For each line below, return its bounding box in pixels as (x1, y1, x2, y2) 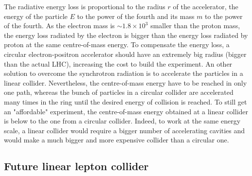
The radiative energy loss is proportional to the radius (4, 1, 165, 11)
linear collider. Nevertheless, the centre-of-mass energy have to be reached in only (4, 77, 247, 88)
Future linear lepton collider (4, 158, 149, 174)
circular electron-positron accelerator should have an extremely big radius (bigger (4, 49, 247, 59)
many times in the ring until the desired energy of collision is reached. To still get (4, 96, 247, 106)
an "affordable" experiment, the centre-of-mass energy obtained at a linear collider (4, 106, 249, 116)
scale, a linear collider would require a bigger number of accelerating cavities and (4, 125, 245, 135)
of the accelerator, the (173, 1, 238, 11)
